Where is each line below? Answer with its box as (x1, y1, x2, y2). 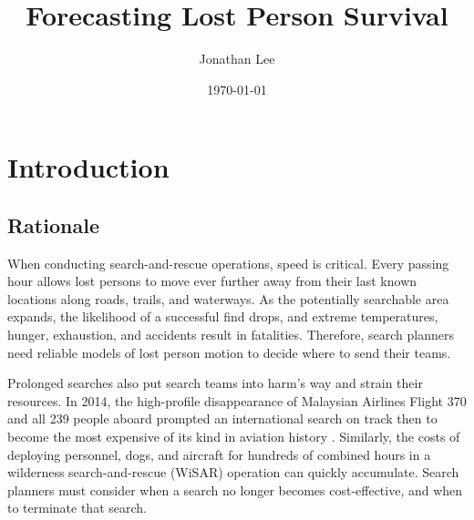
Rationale (7, 210, 99, 239)
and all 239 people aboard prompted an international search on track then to (7, 409, 438, 428)
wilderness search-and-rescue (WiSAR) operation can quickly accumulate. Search (7, 463, 459, 482)
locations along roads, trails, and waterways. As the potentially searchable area (7, 289, 449, 308)
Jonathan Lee (199, 49, 275, 68)
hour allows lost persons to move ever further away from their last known (7, 271, 417, 291)
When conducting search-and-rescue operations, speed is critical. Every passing (7, 253, 449, 272)
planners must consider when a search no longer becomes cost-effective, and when (7, 480, 463, 499)
